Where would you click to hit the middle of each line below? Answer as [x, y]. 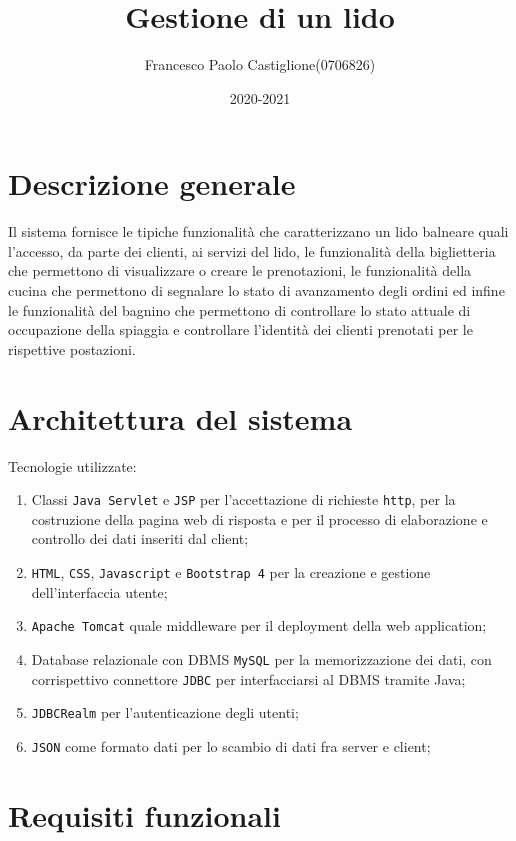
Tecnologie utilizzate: [72, 465]
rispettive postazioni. [72, 348]
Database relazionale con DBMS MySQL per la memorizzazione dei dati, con [261, 658]
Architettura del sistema [180, 417]
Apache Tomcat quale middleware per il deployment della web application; [259, 625]
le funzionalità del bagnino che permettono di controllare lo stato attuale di [239, 309]
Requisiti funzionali [144, 814]
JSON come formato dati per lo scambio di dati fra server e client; [231, 745]
